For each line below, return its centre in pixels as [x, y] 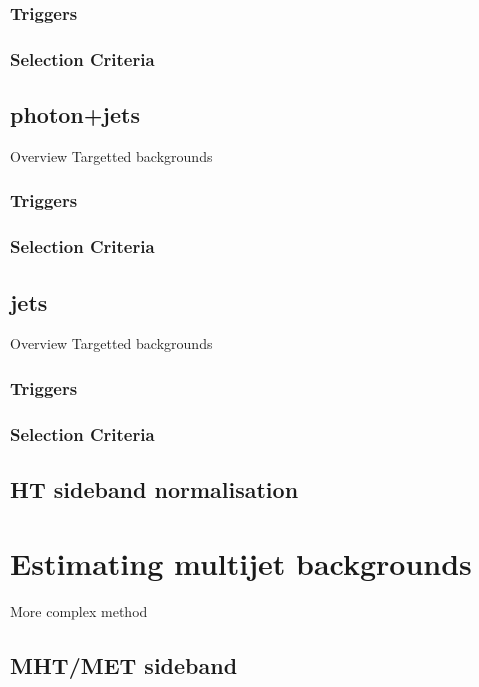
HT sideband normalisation [154, 489]
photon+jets [75, 114]
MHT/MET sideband [124, 664]
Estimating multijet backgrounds [241, 562]
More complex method [79, 610]
